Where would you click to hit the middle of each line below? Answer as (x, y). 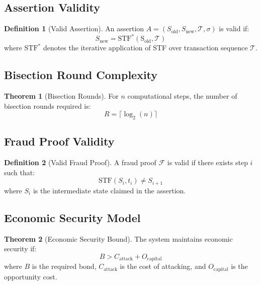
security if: (20, 248)
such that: (20, 172)
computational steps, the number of (182, 96)
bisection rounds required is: (48, 105)
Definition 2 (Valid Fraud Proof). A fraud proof (80, 162)
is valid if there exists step (207, 162)
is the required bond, (64, 266)
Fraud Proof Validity (59, 141)
